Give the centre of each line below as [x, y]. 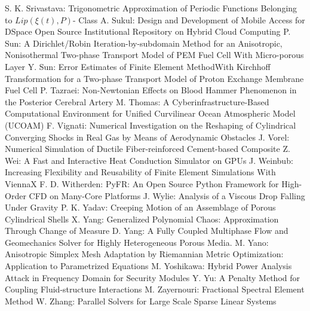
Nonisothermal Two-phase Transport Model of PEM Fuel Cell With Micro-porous [154, 55]
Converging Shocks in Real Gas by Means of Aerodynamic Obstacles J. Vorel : [147, 137]
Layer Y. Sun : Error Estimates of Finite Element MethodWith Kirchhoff [138, 66]
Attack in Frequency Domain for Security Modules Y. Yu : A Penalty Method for [153, 277]
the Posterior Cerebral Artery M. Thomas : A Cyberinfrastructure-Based [137, 101]
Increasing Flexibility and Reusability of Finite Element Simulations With [140, 172]
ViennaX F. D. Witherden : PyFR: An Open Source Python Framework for [142, 183]
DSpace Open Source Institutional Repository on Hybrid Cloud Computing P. [148, 31]
